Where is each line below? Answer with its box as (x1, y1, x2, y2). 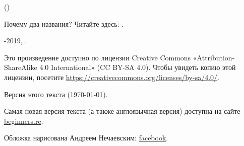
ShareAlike (4, 62, 37, 72)
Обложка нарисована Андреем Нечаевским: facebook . (4, 132, 168, 143)
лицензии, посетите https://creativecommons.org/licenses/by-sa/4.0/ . (4, 71, 219, 82)
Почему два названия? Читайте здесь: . (4, 18, 124, 29)
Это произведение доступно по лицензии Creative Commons (4, 52, 191, 62)
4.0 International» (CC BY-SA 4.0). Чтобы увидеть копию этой (39, 62, 236, 72)
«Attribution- (193, 52, 235, 62)
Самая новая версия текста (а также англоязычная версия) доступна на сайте (4, 106, 240, 116)
